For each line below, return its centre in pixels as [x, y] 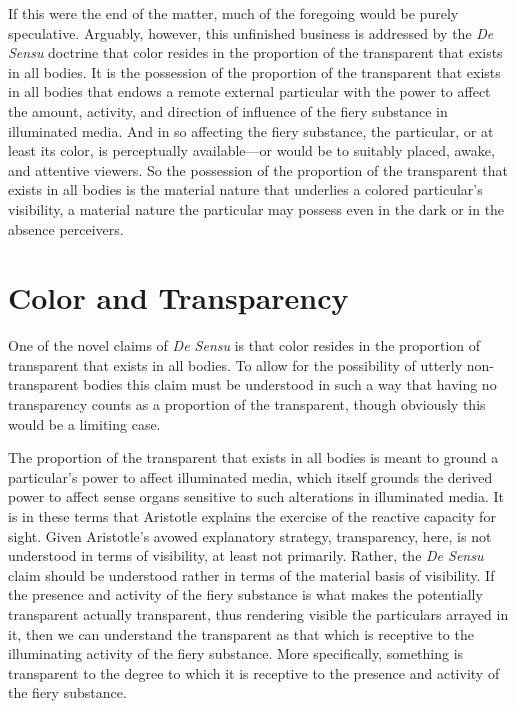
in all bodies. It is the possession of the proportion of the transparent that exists [254, 71]
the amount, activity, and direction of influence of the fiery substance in [228, 110]
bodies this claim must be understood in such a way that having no [290, 384]
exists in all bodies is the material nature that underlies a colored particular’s [245, 189]
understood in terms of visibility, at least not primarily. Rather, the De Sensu [246, 555]
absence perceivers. [66, 228]
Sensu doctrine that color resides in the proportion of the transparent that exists [255, 52]
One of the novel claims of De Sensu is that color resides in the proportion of [244, 345]
